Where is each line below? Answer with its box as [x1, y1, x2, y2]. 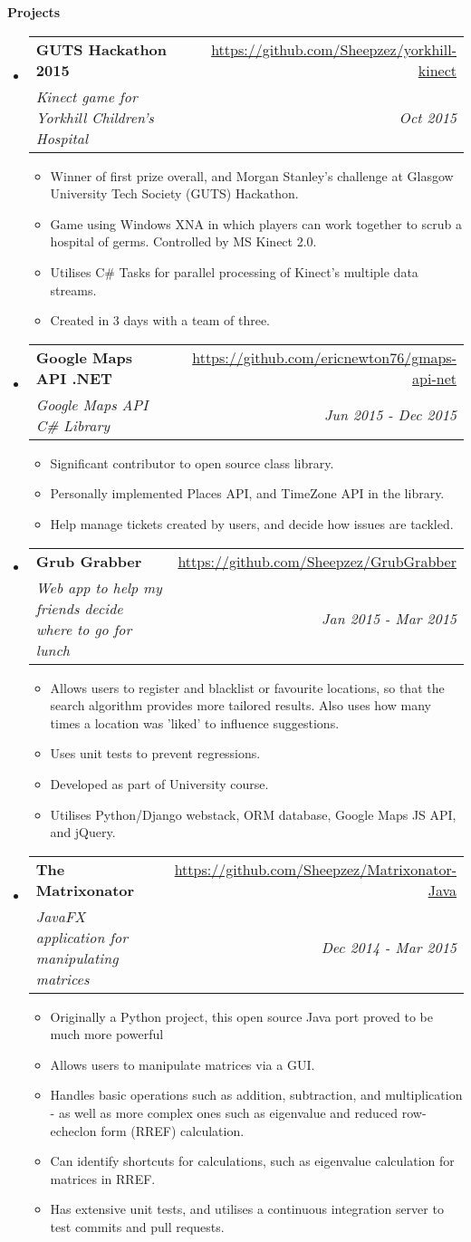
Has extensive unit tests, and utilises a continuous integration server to [50, 1199, 444, 1218]
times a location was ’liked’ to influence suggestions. [50, 713, 340, 732]
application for [35, 926, 129, 948]
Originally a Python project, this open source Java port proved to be [50, 1006, 433, 1025]
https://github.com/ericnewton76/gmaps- [192, 346, 457, 368]
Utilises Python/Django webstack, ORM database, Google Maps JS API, [50, 804, 457, 823]
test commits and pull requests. [50, 1218, 225, 1237]
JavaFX [35, 905, 86, 927]
